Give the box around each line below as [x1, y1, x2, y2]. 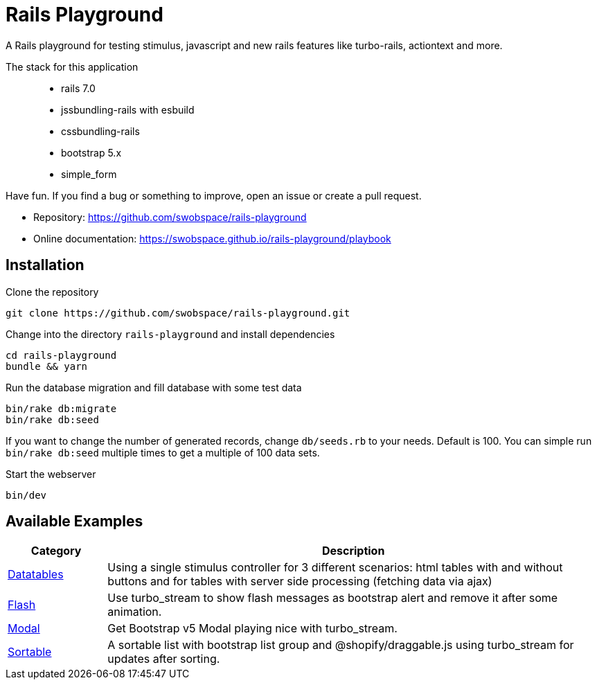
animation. [107, 605, 162, 619]
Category [30, 544, 82, 558]
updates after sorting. [107, 652, 220, 666]
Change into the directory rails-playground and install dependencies [6, 328, 335, 340]
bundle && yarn [6, 360, 88, 372]
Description [321, 544, 385, 558]
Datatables [8, 567, 64, 582]
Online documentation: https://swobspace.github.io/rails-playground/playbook [33, 232, 391, 244]
